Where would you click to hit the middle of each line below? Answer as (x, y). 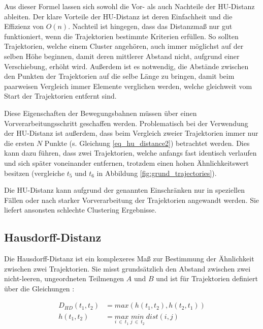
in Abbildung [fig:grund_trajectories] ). (157, 173)
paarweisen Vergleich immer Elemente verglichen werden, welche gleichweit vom (128, 86)
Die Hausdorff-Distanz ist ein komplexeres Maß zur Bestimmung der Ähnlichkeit (129, 259)
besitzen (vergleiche (35, 173)
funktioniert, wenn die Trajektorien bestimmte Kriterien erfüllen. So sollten (121, 36)
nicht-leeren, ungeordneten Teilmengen (64, 278)
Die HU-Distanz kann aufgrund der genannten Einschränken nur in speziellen (124, 190)
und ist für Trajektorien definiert (207, 278)
